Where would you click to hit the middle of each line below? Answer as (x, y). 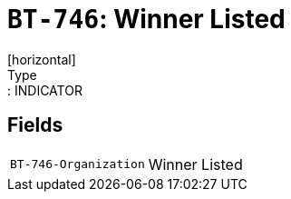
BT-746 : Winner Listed (146, 19)
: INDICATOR (45, 90)
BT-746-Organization (78, 164)
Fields (35, 125)
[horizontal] (42, 59)
